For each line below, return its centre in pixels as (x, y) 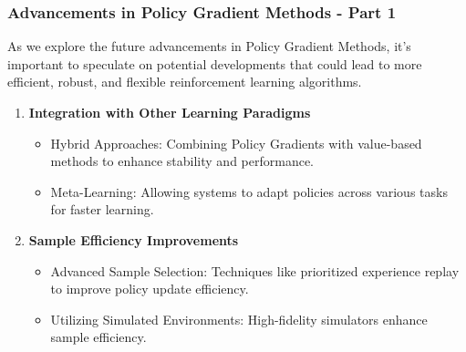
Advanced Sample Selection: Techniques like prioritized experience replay (255, 270)
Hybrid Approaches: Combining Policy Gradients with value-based (236, 143)
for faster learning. (102, 209)
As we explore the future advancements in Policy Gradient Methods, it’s (209, 46)
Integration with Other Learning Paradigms (170, 112)
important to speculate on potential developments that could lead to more (215, 63)
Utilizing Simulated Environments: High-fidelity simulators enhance (239, 319)
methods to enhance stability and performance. (182, 161)
